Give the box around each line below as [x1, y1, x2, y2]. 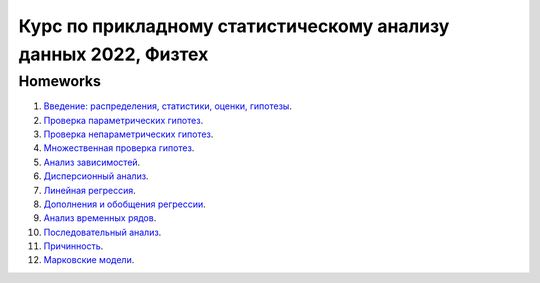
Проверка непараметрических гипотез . [43, 128, 214, 140]
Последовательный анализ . [43, 226, 162, 238]
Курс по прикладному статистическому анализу [18, 15, 450, 37]
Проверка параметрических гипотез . [43, 114, 204, 126]
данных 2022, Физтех [18, 43, 209, 65]
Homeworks [18, 72, 102, 90]
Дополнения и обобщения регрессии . [43, 198, 207, 210]
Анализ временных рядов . [43, 212, 157, 224]
